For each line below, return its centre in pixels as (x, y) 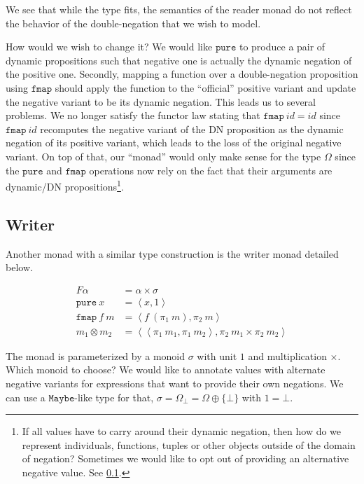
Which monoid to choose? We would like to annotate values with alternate (166, 369)
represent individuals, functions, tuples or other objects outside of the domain (189, 444)
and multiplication (287, 355)
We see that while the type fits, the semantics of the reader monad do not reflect (179, 9)
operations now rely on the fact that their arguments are (211, 170)
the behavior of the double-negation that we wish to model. (133, 23)
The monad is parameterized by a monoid (96, 355)
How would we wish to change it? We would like (109, 47)
